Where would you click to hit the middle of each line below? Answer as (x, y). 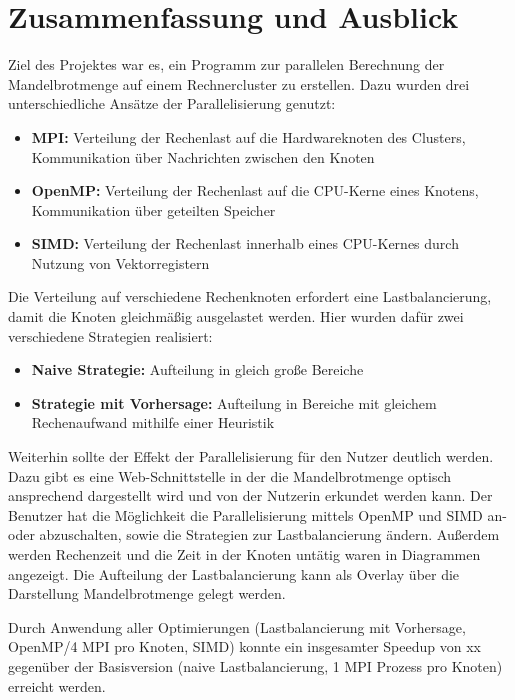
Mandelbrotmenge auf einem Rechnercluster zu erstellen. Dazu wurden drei (239, 83)
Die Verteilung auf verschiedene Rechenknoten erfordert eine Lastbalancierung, (250, 296)
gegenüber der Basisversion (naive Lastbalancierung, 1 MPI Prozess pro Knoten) (255, 665)
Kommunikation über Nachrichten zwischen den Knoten (203, 156)
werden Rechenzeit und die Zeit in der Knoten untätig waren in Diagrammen (244, 554)
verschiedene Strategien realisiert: (110, 335)
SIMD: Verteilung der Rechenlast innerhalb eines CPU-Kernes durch (245, 243)
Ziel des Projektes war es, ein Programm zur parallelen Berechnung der (226, 64)
